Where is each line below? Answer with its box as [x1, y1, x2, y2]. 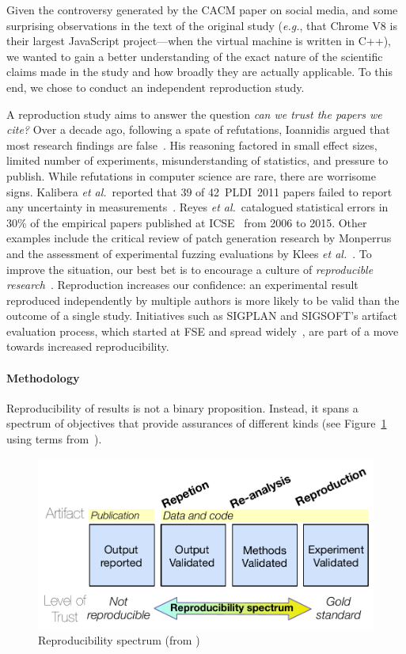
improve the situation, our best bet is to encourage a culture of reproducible [6, 260, 374, 277]
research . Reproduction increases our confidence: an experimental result [6, 276, 359, 293]
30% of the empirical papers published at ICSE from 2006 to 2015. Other [6, 214, 367, 230]
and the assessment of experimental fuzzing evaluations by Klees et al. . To [6, 245, 372, 261]
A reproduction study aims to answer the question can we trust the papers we [6, 105, 382, 122]
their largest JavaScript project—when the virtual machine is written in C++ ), [6, 32, 391, 49]
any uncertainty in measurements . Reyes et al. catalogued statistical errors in [6, 199, 389, 215]
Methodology [6, 369, 80, 386]
